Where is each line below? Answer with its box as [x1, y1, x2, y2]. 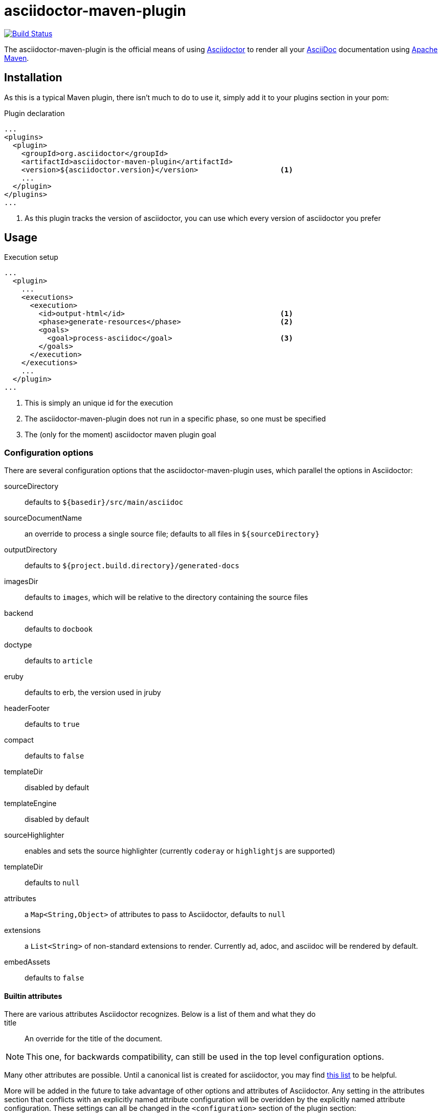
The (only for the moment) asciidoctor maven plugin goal [25, 430, 216, 439]
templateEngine [4, 799, 57, 808]
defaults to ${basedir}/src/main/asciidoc [25, 498, 183, 507]
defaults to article [25, 656, 93, 665]
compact [4, 735, 34, 745]
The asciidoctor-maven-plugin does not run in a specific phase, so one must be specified [25, 414, 326, 423]
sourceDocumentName [4, 514, 82, 523]
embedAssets [4, 957, 51, 967]
